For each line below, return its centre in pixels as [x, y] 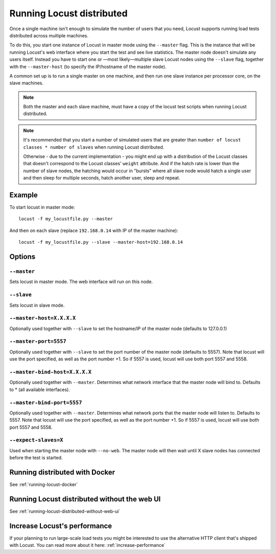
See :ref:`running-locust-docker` [44, 484]
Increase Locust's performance [61, 526]
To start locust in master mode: [42, 207]
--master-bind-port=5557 [46, 402]
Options [22, 257]
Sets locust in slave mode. [37, 305]
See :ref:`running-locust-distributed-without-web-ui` [65, 512]
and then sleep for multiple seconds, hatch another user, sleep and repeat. [102, 178]
